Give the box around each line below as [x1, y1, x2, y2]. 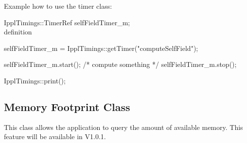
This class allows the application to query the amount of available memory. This [4, 122, 243, 132]
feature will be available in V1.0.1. [4, 131, 106, 142]
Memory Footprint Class [4, 99, 130, 114]
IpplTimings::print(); [4, 75, 66, 85]
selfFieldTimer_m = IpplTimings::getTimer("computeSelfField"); [4, 43, 198, 53]
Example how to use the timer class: [4, 1, 112, 11]
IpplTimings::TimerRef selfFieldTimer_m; [4, 17, 130, 27]
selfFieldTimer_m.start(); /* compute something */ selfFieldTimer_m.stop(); [4, 59, 237, 69]
